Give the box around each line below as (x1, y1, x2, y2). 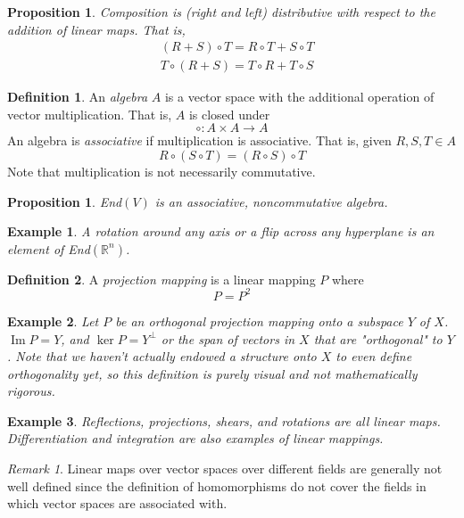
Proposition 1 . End (7, 192, 122, 210)
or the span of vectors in (161, 329, 295, 348)
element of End (7, 239, 90, 258)
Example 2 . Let (7, 311, 99, 330)
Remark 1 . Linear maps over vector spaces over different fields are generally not (7, 459, 443, 478)
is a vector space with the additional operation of (164, 87, 435, 106)
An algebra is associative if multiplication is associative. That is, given (7, 131, 392, 150)
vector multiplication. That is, (7, 104, 172, 123)
